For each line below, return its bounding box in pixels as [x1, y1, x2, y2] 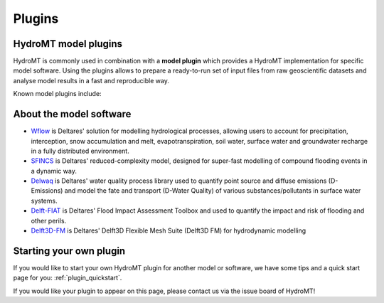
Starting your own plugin [13, 245, 126, 257]
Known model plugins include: [13, 90, 102, 98]
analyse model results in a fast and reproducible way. [13, 76, 170, 85]
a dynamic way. [31, 166, 78, 175]
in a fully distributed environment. [31, 147, 129, 155]
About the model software [13, 108, 132, 120]
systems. [31, 196, 58, 205]
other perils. [31, 216, 67, 225]
